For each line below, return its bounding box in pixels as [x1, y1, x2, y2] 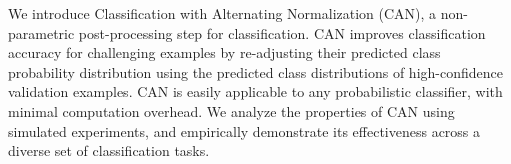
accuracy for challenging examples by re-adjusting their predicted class [8, 42, 441, 63]
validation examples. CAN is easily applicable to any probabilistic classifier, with [8, 81, 503, 102]
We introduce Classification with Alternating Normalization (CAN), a [8, 3, 437, 23]
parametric [8, 22, 75, 43]
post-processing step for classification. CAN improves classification [78, 22, 486, 43]
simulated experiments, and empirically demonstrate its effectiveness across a [8, 120, 481, 141]
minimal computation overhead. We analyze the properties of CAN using [8, 100, 455, 121]
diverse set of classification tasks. [8, 140, 210, 161]
